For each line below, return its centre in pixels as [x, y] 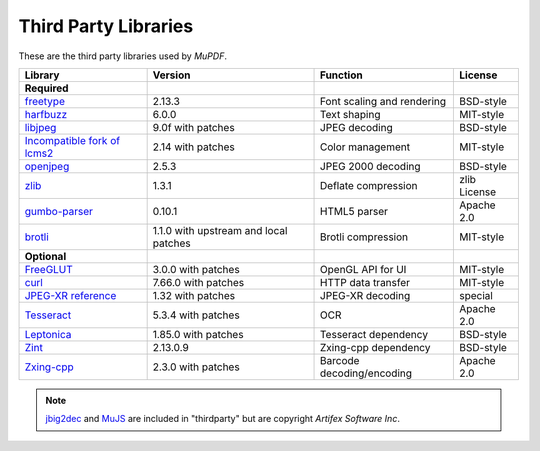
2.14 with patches [193, 147]
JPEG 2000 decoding [370, 166]
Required [46, 88]
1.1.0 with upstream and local [220, 230]
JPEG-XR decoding [365, 295]
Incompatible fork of [72, 140]
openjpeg [47, 166]
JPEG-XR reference [70, 295]
